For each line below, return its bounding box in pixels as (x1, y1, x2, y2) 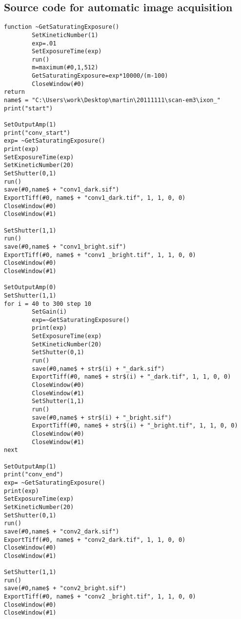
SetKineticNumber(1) (32, 31, 99, 39)
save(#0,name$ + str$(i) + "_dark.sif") (32, 365, 165, 372)
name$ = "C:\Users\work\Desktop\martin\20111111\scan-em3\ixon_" (4, 97, 221, 104)
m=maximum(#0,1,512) (32, 64, 99, 71)
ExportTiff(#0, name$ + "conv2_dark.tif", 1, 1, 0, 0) (4, 536, 186, 543)
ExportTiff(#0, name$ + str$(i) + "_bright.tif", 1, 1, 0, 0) (32, 422, 238, 429)
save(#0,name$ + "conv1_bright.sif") (4, 243, 126, 250)
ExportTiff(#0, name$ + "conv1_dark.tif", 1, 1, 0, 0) (4, 194, 186, 201)
